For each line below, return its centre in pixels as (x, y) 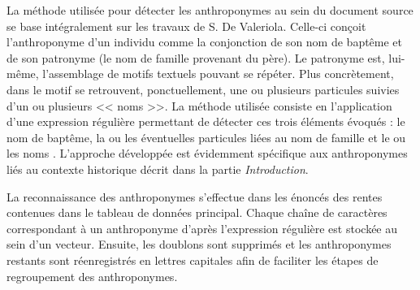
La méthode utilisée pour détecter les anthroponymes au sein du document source (210, 10)
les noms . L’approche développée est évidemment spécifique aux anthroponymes (207, 153)
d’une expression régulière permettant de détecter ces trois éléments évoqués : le (206, 121)
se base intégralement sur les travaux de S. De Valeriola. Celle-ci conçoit (186, 26)
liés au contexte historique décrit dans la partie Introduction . (158, 169)
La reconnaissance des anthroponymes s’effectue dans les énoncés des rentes (195, 196)
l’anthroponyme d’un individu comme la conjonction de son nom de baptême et (205, 42)
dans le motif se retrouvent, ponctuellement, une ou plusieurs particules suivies (203, 89)
